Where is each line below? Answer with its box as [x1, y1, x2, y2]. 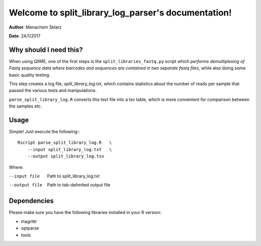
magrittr [21, 218, 37, 224]
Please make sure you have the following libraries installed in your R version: [9, 210, 161, 215]
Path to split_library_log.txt [47, 173, 100, 179]
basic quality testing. [9, 72, 51, 77]
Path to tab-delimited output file [47, 182, 111, 188]
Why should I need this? [9, 46, 83, 54]
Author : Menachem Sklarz [9, 24, 62, 30]
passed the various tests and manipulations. [9, 88, 97, 93]
